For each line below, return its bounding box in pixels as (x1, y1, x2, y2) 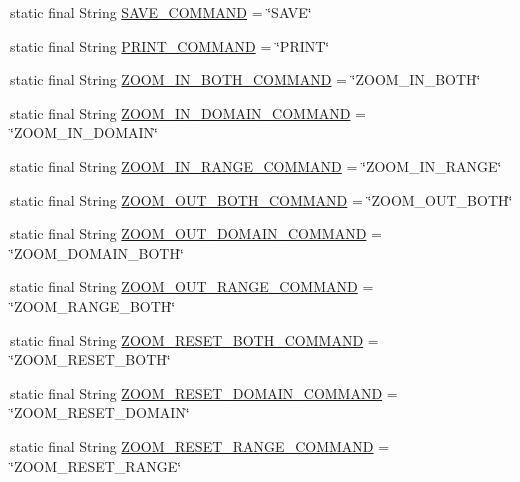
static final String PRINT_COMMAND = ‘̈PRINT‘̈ (10, 35, 330, 56)
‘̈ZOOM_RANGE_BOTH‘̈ (10, 295, 176, 316)
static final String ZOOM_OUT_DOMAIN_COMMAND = (10, 223, 382, 244)
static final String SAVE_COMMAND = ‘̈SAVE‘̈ (10, 2, 312, 22)
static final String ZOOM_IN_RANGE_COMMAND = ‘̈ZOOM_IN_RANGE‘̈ (10, 155, 502, 176)
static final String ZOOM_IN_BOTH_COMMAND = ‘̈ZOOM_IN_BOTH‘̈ (10, 69, 481, 90)
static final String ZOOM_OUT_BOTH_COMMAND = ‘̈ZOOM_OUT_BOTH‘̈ (10, 189, 513, 210)
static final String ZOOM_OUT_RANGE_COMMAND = (10, 276, 374, 297)
